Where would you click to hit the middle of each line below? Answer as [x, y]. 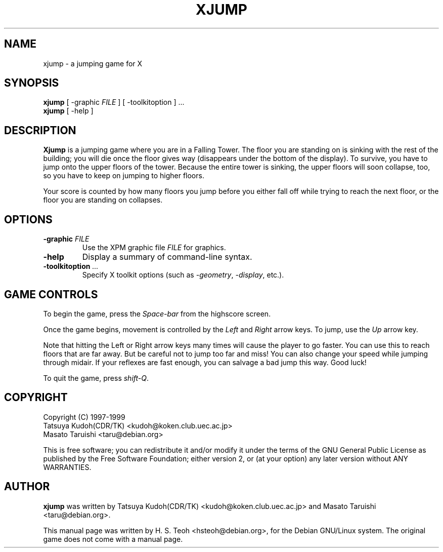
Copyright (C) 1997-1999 [84, 417]
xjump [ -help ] [68, 111]
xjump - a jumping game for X [93, 63]
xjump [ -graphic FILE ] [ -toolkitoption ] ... [114, 102]
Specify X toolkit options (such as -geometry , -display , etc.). [183, 275]
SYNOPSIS [32, 83]
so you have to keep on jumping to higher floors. [124, 176]
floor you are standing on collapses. [103, 200]
